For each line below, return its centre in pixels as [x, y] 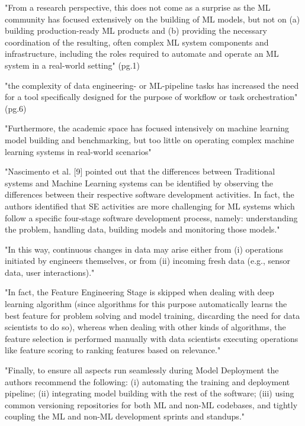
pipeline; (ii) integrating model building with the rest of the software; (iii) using [150, 393]
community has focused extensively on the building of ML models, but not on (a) [152, 19]
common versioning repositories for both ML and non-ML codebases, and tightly [151, 404]
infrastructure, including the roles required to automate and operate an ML [142, 54]
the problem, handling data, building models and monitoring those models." [142, 229]
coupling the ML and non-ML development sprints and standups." [125, 416]
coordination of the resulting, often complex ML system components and [137, 42]
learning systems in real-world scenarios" [78, 151]
